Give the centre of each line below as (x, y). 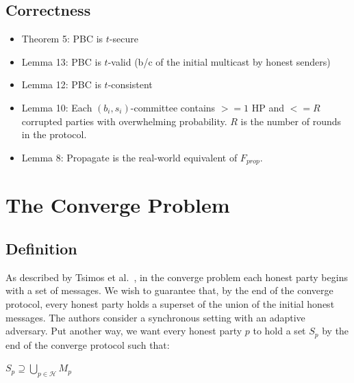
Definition (41, 248)
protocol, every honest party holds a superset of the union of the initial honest (170, 303)
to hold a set (279, 331)
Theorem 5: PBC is (62, 39)
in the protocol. (54, 134)
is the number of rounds (291, 121)
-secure (124, 39)
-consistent (130, 84)
